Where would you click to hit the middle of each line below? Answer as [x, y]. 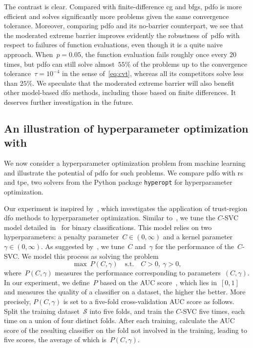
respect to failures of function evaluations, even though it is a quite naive [113, 45]
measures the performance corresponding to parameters [138, 273]
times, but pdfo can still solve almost [59, 64]
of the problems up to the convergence [190, 64]
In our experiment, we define [47, 282]
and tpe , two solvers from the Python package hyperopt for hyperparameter [118, 182]
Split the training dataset [42, 311]
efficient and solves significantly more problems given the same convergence [116, 16]
